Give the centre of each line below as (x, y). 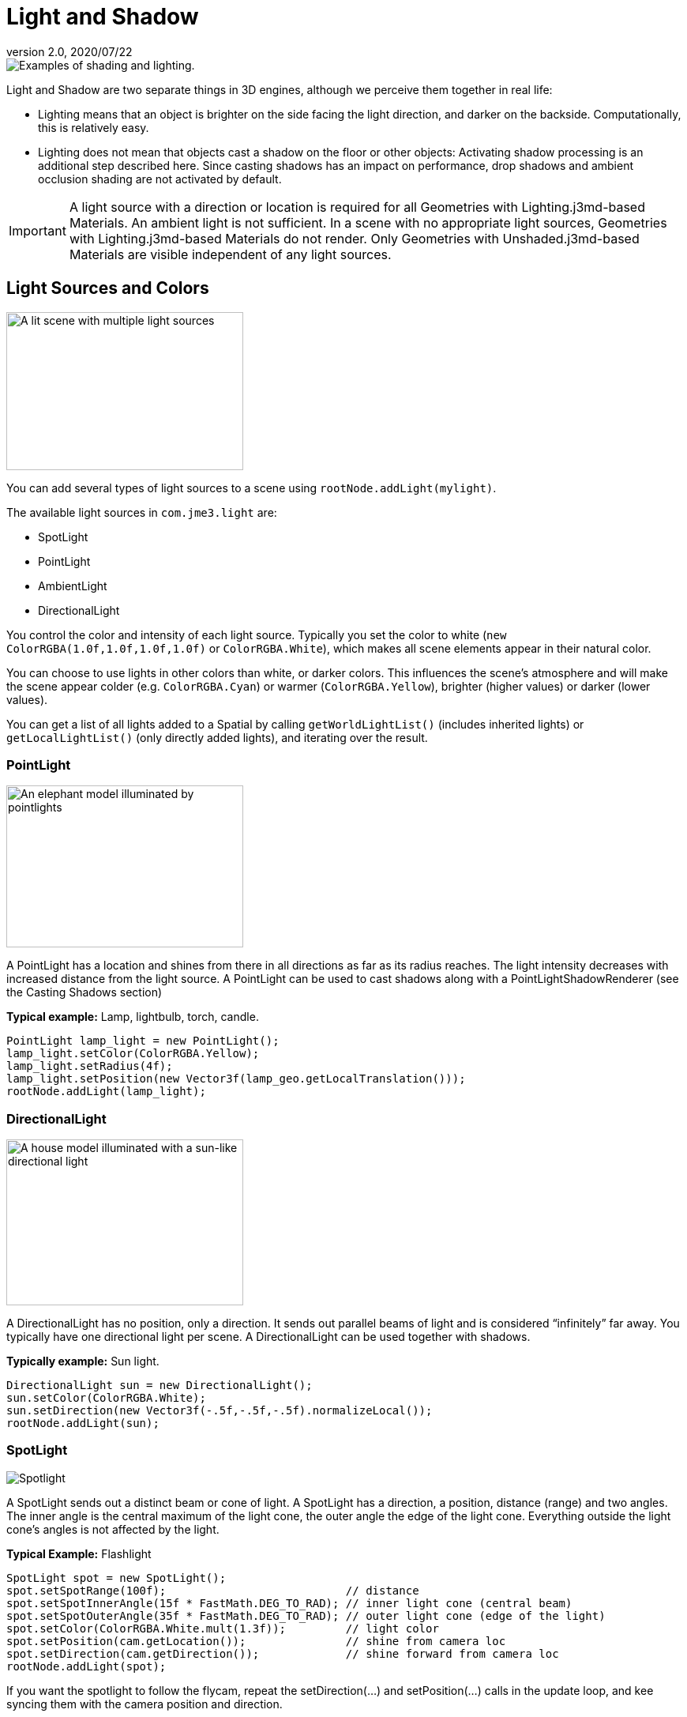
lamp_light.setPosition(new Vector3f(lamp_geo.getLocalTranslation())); (236, 1079)
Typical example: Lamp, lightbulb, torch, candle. (133, 1017)
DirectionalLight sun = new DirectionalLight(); (160, 1386)
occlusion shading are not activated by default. (160, 179)
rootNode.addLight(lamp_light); (106, 1092)
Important (38, 230)
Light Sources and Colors (108, 288)
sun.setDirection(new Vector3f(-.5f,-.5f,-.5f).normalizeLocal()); (220, 1411)
